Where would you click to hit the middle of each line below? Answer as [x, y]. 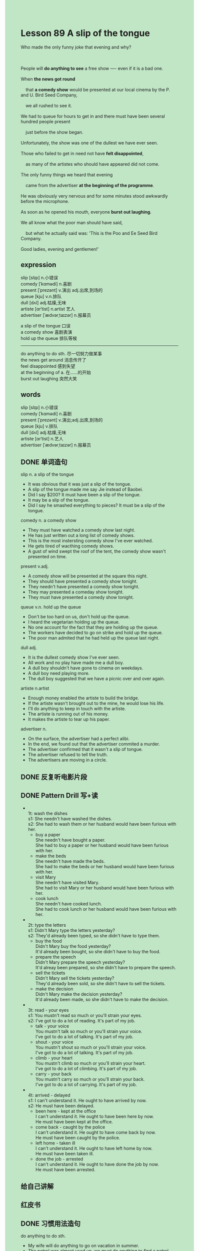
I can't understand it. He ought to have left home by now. [94, 1148]
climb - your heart [54, 1058]
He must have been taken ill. [64, 1153]
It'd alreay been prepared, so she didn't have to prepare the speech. [106, 967]
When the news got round [48, 79]
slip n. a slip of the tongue [47, 474]
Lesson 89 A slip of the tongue [85, 33]
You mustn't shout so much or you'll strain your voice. [91, 1047]
